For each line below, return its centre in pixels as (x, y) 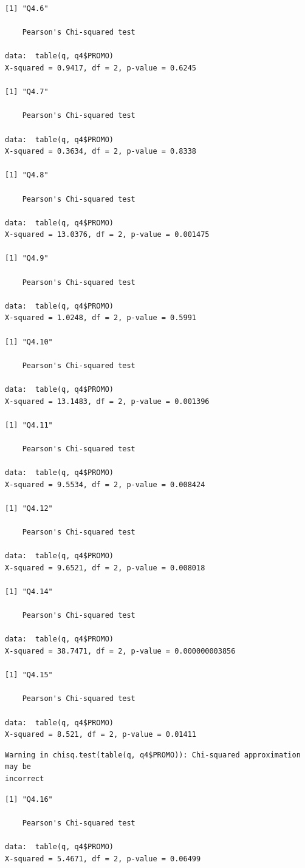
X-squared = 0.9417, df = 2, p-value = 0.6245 (101, 68)
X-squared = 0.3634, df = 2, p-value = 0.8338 (101, 152)
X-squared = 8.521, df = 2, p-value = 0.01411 (101, 735)
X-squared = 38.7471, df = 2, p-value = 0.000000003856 (120, 651)
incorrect (25, 779)
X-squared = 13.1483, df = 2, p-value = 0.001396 (107, 401)
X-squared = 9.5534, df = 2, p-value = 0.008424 (105, 484)
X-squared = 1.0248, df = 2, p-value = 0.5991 (101, 318)
